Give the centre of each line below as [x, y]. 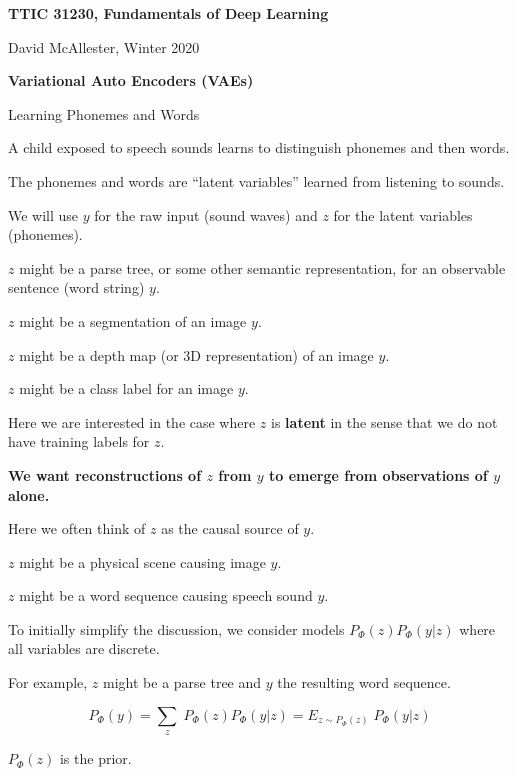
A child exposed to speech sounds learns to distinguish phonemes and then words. [259, 147]
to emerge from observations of [378, 474]
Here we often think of [77, 528]
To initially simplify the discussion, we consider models [176, 628]
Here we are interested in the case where [132, 421]
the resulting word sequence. [364, 682]
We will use [43, 214]
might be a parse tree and [182, 682]
